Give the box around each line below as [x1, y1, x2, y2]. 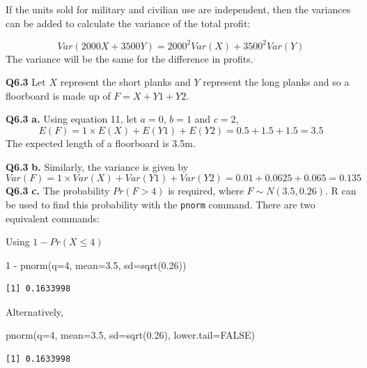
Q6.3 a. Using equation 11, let [6, 112, 137, 126]
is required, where [168, 183, 244, 198]
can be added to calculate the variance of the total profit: [6, 15, 251, 30]
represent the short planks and [60, 75, 191, 89]
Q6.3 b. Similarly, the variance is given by [6, 159, 189, 174]
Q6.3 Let [6, 75, 46, 89]
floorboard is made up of [6, 88, 111, 102]
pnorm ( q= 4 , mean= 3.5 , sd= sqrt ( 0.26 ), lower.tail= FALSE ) [6, 328, 256, 342]
